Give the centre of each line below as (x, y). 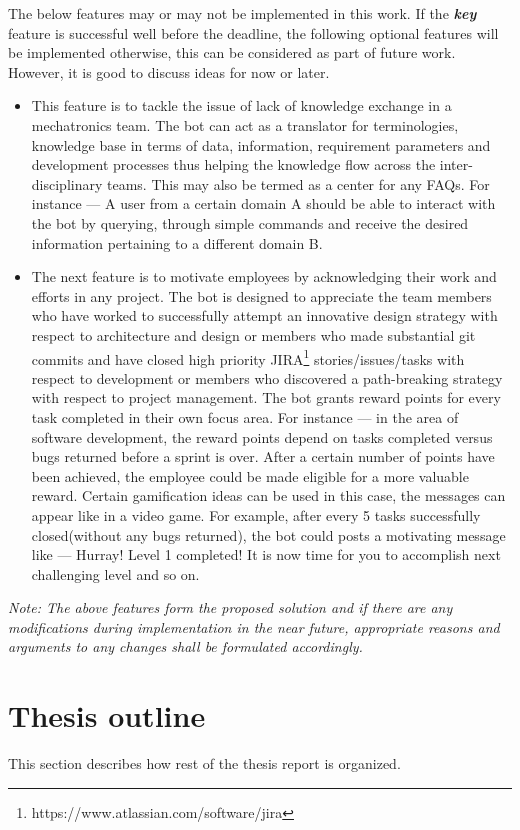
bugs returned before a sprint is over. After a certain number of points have (263, 456)
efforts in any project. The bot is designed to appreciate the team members (261, 295)
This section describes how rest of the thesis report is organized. (204, 763)
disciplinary (67, 183)
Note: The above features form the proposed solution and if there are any (230, 607)
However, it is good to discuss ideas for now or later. (169, 71)
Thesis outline (107, 715)
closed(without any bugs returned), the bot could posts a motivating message (268, 534)
